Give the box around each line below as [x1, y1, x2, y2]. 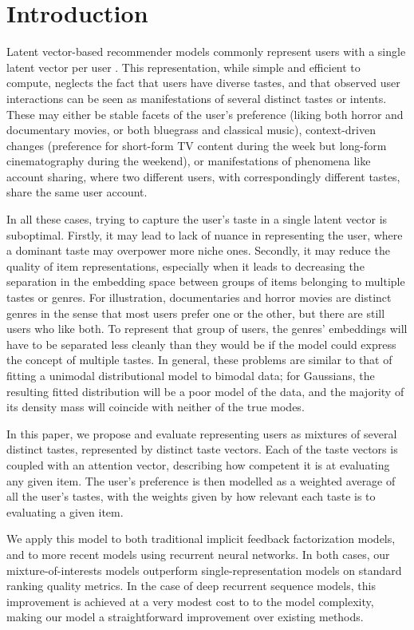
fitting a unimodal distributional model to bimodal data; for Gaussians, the [6, 367, 375, 383]
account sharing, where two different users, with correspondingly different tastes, [6, 168, 400, 184]
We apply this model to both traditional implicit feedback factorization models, [6, 530, 396, 547]
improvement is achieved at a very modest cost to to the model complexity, [6, 592, 374, 609]
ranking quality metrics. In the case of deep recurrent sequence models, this [6, 577, 376, 594]
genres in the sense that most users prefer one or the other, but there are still [6, 304, 385, 321]
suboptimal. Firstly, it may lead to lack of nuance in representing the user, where [6, 226, 403, 243]
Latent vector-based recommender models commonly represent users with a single [6, 43, 406, 60]
